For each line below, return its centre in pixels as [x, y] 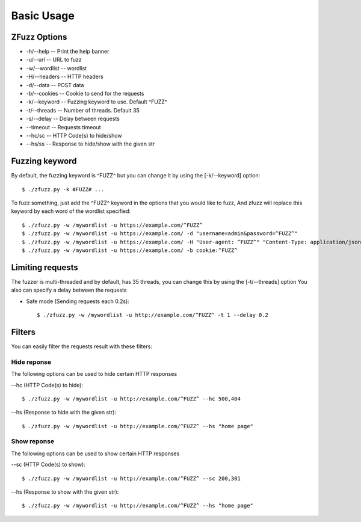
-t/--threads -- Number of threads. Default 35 [83, 110]
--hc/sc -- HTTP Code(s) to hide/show [74, 135]
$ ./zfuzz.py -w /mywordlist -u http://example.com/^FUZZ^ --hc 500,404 [131, 399]
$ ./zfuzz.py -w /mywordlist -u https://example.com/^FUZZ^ [112, 225]
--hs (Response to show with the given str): [65, 492]
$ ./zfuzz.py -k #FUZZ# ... [63, 189]
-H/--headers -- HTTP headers [65, 77]
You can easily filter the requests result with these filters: [82, 346]
